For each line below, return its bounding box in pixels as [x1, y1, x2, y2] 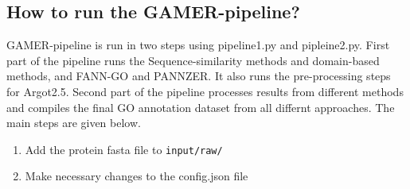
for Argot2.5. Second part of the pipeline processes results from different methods [6, 83, 404, 99]
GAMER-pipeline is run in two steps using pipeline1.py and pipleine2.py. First [6, 37, 390, 53]
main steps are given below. [6, 114, 141, 131]
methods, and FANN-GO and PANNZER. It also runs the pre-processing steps [6, 67, 391, 84]
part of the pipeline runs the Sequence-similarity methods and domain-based [6, 52, 380, 68]
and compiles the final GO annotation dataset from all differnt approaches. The [6, 98, 395, 115]
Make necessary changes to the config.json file [25, 168, 248, 184]
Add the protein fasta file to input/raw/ [25, 141, 223, 157]
